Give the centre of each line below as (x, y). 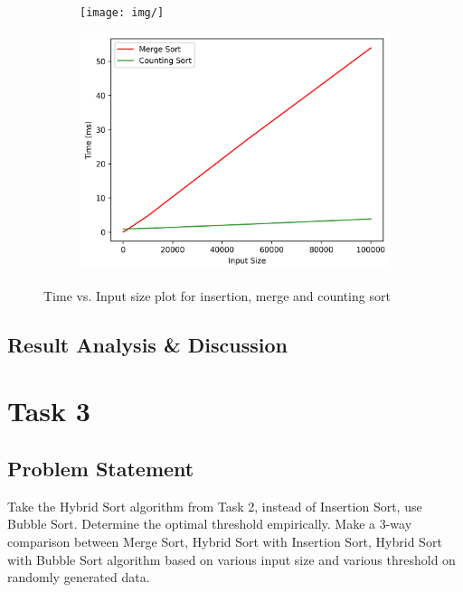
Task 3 (49, 411)
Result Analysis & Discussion (147, 344)
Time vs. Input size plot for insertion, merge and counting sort (217, 295)
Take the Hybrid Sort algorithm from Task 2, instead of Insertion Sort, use (215, 506)
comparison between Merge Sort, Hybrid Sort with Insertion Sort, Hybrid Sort (225, 541)
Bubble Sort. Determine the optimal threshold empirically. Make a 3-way (210, 524)
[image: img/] (122, 13)
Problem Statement (101, 468)
